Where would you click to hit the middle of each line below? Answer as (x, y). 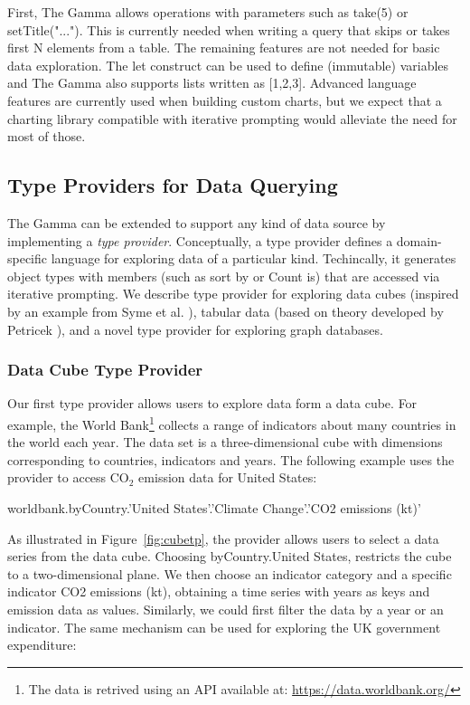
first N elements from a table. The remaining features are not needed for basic (224, 48)
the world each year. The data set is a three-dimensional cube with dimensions (225, 442)
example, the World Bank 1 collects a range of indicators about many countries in (232, 423)
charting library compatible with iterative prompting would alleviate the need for (232, 118)
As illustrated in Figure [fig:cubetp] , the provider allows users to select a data (223, 538)
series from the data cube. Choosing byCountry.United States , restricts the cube (230, 556)
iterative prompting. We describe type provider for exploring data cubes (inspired (233, 294)
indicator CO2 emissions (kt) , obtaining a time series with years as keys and (219, 591)
